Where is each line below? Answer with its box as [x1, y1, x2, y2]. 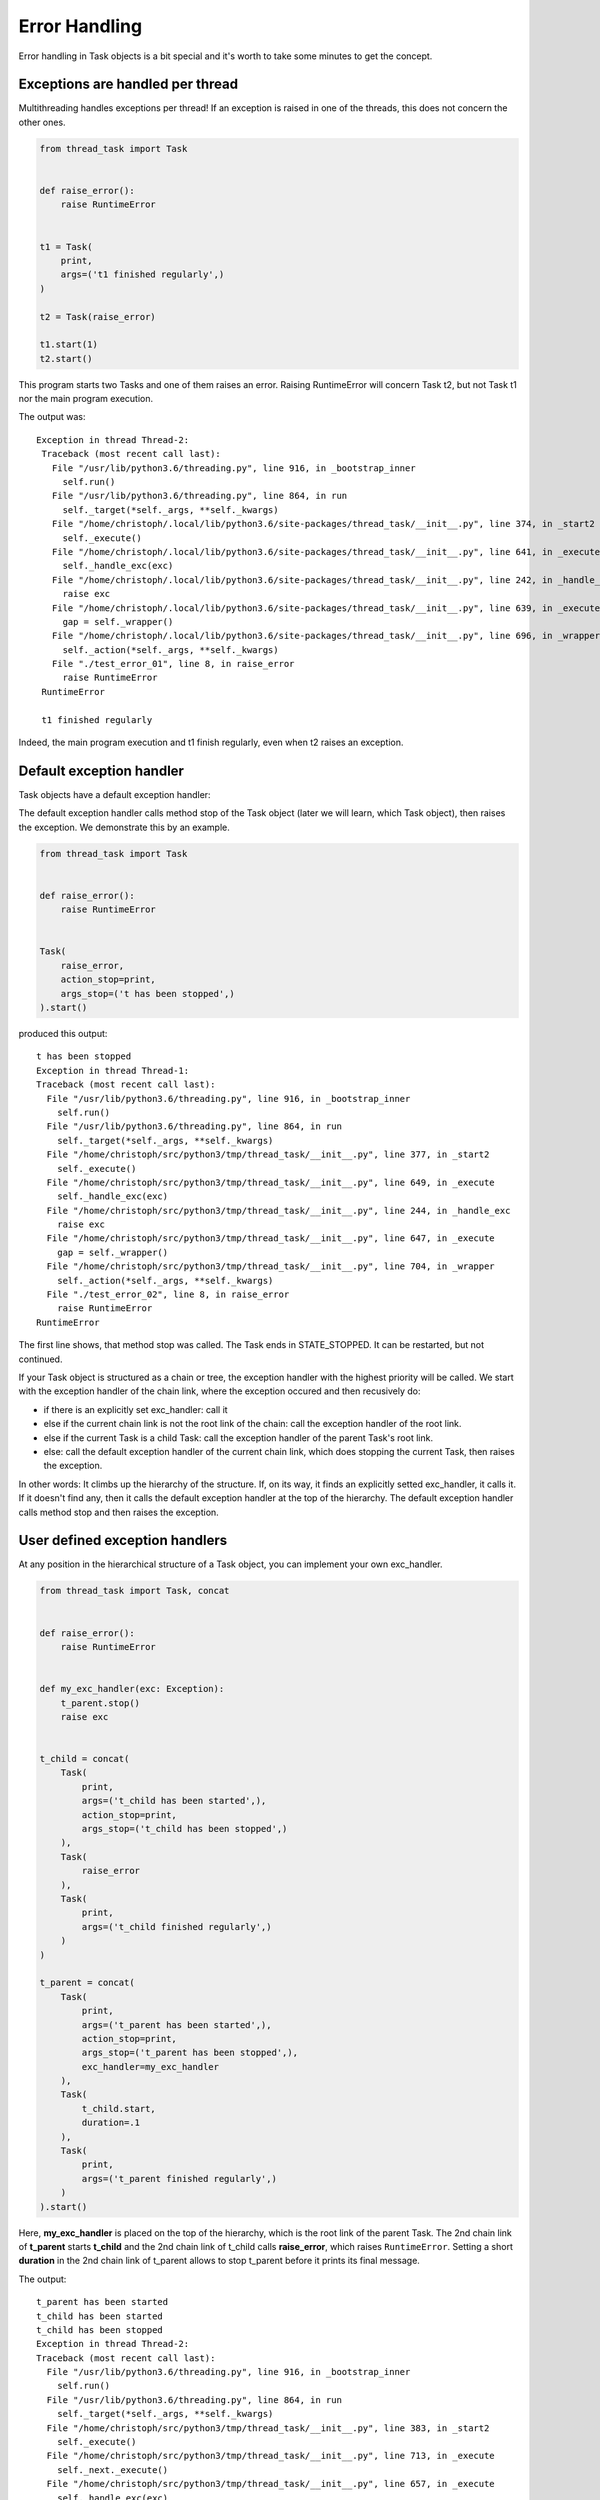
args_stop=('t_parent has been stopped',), [81, 2047, 299, 2059]
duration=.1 [81, 2117, 140, 2129]
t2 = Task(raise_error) [39, 311, 157, 322]
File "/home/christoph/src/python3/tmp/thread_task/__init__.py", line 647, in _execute [46, 1233, 495, 1244]
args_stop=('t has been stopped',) [60, 988, 235, 999]
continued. [18, 1353, 63, 1365]
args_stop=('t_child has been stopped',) [81, 1823, 288, 1835]
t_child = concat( [39, 1753, 130, 1765]
